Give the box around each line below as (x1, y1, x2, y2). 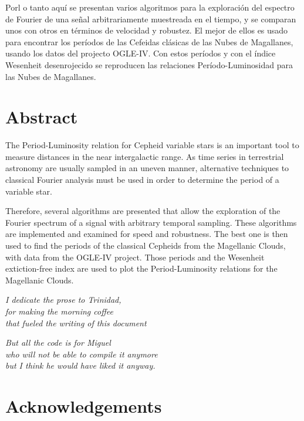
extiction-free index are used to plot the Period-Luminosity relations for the (5, 262, 278, 275)
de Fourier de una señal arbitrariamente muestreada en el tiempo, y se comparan (5, 12, 296, 25)
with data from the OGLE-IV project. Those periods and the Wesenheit (5, 250, 265, 263)
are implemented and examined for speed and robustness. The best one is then (5, 228, 288, 240)
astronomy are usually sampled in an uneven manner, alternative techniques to (5, 162, 289, 174)
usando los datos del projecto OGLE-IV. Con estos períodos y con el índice (5, 47, 276, 59)
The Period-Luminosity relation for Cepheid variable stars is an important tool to (5, 139, 299, 151)
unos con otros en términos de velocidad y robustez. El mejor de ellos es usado (5, 24, 288, 36)
